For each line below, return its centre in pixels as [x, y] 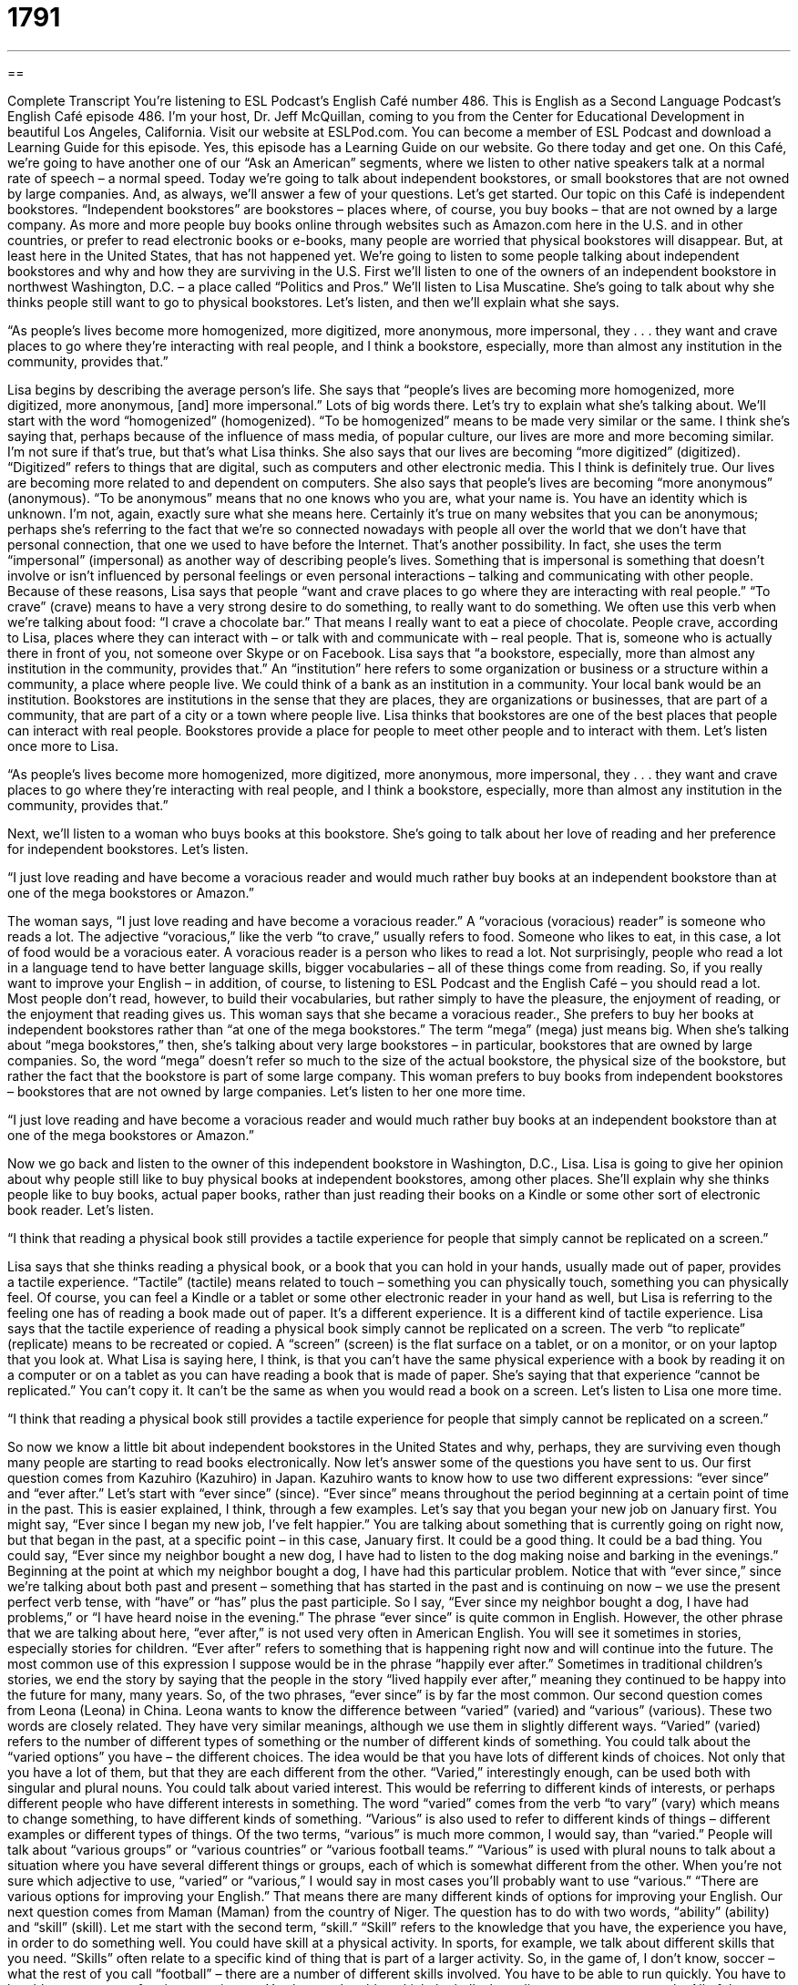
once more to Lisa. [63, 746]
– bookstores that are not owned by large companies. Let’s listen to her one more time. [267, 1091]
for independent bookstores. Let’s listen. [128, 849]
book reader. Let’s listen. [81, 1209]
